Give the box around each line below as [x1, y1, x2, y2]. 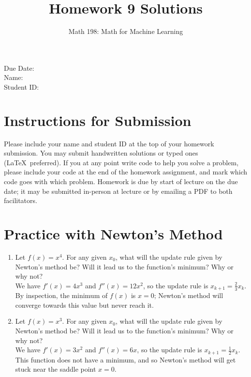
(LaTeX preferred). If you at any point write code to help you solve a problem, [4, 157, 239, 167]
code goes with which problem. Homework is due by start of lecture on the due [4, 176, 238, 186]
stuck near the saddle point [15, 364, 96, 374]
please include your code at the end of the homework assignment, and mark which [4, 167, 248, 177]
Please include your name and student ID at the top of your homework [4, 138, 214, 148]
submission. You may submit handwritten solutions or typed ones [4, 148, 198, 158]
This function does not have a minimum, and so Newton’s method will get [15, 354, 236, 364]
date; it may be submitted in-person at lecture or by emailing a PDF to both [4, 186, 233, 196]
